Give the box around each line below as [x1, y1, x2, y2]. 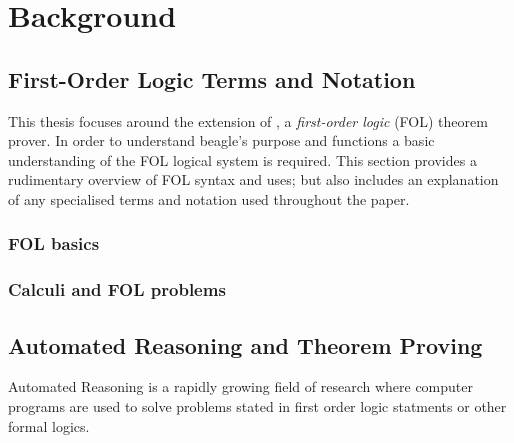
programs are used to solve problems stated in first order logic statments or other [8, 396, 507, 417]
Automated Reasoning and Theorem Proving [8, 329, 483, 360]
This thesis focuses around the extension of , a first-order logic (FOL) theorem [8, 110, 488, 131]
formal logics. [8, 415, 90, 436]
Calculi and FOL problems [8, 277, 226, 302]
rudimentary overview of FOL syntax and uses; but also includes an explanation [8, 169, 499, 190]
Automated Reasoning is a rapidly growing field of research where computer [8, 376, 473, 397]
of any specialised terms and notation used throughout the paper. [8, 188, 410, 209]
